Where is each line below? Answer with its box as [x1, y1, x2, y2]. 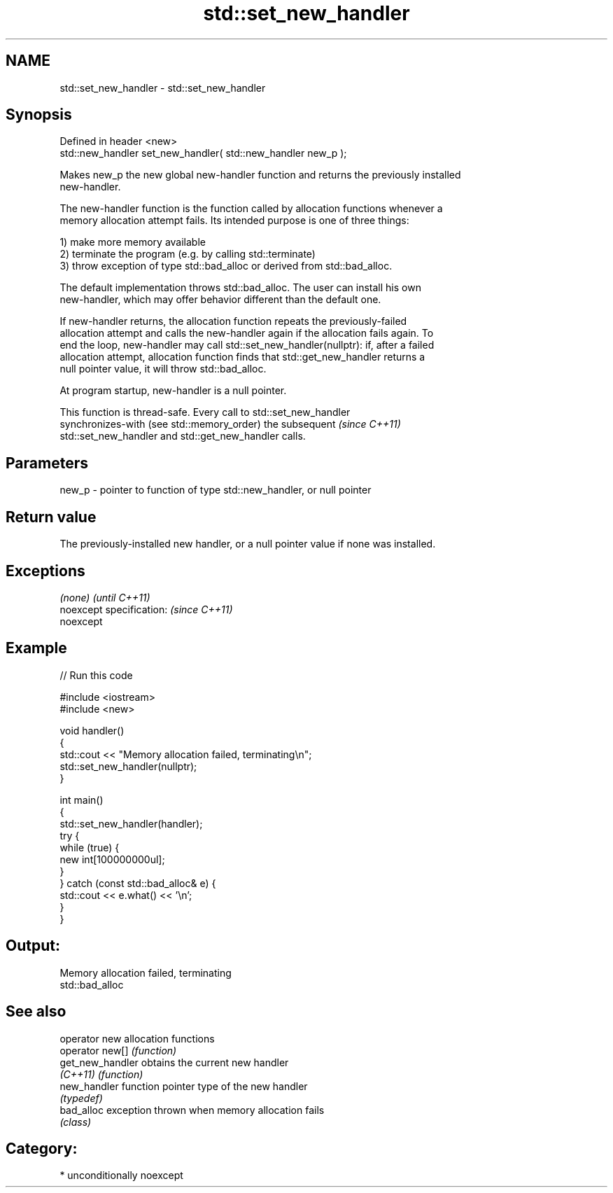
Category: [6, 1139, 78, 1157]
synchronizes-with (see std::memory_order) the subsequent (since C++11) [59, 418, 401, 431]
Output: [6, 937, 60, 955]
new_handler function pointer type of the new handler [59, 1080, 308, 1092]
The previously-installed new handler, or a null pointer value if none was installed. [59, 538, 436, 550]
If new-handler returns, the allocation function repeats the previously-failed [59, 315, 407, 328]
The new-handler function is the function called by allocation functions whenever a [59, 202, 443, 215]
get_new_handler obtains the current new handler [59, 1056, 289, 1068]
